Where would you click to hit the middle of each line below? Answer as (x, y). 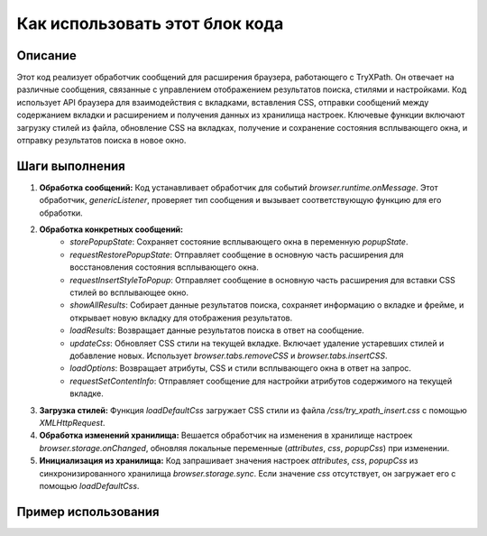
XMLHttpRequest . (72, 422)
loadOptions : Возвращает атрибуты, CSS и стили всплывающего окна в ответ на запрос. (241, 368)
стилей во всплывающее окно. (129, 292)
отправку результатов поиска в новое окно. (101, 141)
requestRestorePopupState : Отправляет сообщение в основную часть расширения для (237, 254)
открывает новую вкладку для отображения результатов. (181, 318)
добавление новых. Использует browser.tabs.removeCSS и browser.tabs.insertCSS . (229, 356)
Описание (46, 55)
